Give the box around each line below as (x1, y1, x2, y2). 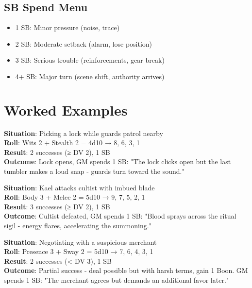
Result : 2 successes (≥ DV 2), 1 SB (4, 147, 110, 157)
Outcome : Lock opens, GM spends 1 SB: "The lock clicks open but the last (4, 156, 231, 167)
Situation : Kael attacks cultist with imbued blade (4, 182, 155, 192)
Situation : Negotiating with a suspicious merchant (4, 237, 157, 247)
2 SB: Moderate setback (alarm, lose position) (15, 38, 152, 49)
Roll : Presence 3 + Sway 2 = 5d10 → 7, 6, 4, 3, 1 (4, 246, 153, 256)
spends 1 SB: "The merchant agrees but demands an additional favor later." (4, 275, 229, 285)
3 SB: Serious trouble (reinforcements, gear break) (15, 55, 165, 65)
